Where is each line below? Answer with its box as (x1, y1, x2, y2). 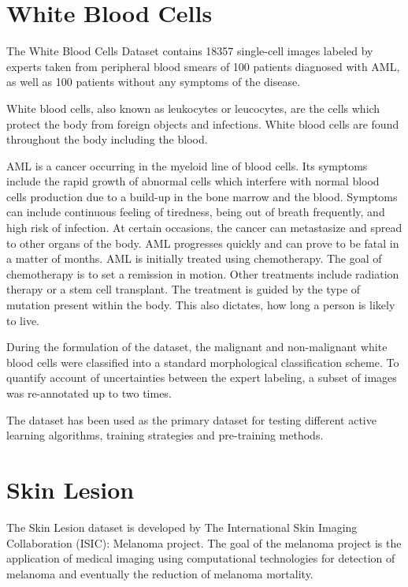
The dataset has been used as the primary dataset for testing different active (6, 411, 376, 428)
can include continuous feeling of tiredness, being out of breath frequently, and (6, 204, 385, 220)
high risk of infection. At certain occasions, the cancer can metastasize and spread (6, 219, 402, 236)
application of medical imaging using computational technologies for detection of (6, 550, 395, 566)
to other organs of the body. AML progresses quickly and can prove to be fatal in (6, 234, 399, 251)
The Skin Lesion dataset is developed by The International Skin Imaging (6, 518, 358, 535)
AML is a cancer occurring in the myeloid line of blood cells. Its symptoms (6, 157, 368, 174)
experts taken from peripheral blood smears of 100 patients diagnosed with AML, (6, 58, 400, 74)
